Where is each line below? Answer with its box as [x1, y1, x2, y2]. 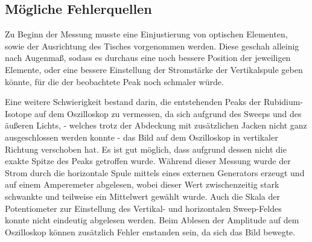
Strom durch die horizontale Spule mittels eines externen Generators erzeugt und [5, 166, 305, 179]
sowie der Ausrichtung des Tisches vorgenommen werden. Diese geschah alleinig [5, 39, 299, 52]
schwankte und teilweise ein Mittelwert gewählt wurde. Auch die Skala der [5, 189, 281, 202]
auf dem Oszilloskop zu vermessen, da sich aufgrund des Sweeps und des [34, 107, 302, 119]
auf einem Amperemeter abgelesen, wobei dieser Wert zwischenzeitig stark [5, 178, 279, 191]
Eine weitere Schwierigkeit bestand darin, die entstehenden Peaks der [5, 95, 261, 108]
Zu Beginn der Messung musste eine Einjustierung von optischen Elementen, [5, 28, 288, 40]
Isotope [5, 107, 32, 119]
